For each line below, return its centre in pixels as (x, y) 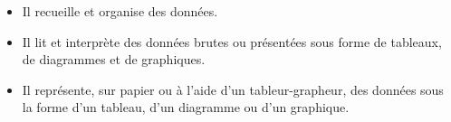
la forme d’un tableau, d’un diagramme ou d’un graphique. (186, 107)
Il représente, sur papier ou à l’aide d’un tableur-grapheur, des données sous (233, 89)
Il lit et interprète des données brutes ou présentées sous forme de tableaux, (232, 41)
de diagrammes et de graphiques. (114, 59)
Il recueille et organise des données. (120, 11)
